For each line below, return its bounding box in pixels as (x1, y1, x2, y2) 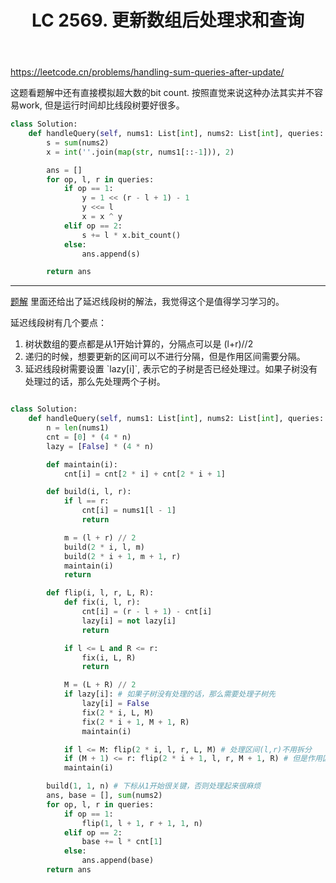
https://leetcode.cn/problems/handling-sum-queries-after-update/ (10, 66, 285, 78)
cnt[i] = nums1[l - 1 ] (81, 506, 177, 516)
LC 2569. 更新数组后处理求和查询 (31, 9, 305, 32)
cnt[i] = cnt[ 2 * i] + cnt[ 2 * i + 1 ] (63, 469, 226, 479)
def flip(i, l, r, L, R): (46, 588, 155, 598)
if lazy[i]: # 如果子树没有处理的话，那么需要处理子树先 (63, 689, 276, 700)
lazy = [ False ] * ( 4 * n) (46, 441, 155, 451)
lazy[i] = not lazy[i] (81, 616, 177, 626)
